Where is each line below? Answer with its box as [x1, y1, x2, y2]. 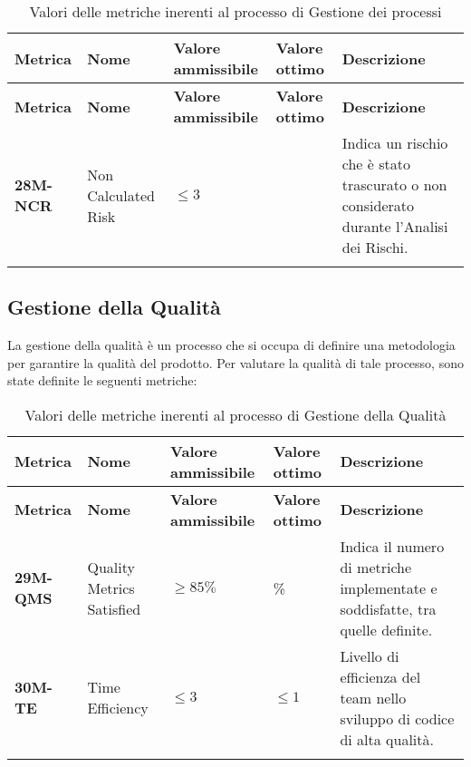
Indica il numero [340, 535, 445, 557]
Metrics [87, 577, 135, 598]
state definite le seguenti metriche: [7, 371, 197, 390]
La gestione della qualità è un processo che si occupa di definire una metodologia [7, 335, 456, 354]
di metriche [340, 556, 412, 578]
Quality [87, 556, 135, 578]
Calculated [87, 184, 155, 206]
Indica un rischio [341, 132, 448, 153]
